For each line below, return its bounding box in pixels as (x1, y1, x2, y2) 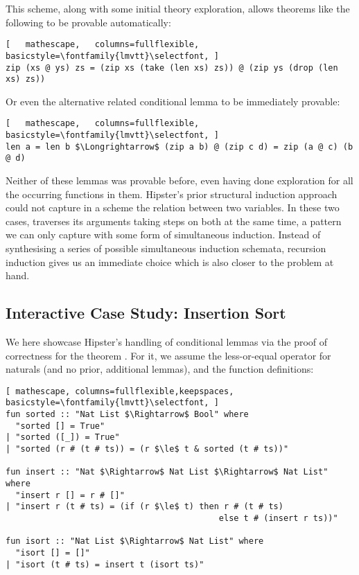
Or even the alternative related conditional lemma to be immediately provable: (6, 94, 340, 108)
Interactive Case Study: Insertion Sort (6, 302, 286, 324)
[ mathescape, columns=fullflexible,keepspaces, (6, 386, 234, 396)
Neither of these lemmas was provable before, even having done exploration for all (6, 173, 353, 188)
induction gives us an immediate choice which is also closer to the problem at (6, 254, 334, 269)
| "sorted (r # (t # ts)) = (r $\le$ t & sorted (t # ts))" (6, 444, 289, 454)
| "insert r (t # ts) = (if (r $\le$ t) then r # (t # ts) (6, 502, 283, 512)
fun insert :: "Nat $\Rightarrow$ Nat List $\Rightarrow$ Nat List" (6, 467, 329, 477)
